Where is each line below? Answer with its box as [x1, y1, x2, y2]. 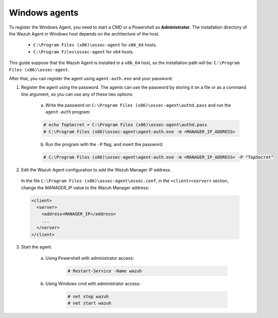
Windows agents [9, 7, 79, 18]
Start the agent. [21, 244, 52, 250]
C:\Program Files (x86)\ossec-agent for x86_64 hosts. [33, 42, 157, 48]
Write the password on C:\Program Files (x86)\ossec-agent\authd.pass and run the [45, 102, 231, 108]
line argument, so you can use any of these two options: [21, 91, 133, 97]
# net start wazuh [67, 301, 112, 306]
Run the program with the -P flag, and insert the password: [45, 141, 164, 147]
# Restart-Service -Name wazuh [67, 268, 143, 274]
